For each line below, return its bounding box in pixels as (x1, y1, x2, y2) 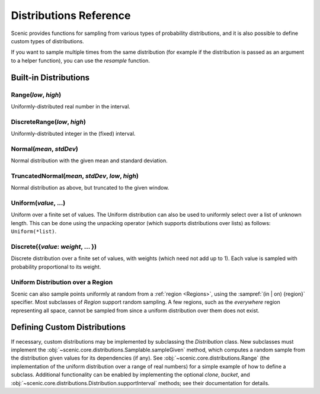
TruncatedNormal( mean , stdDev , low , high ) (11, 172, 139, 180)
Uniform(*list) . (11, 228, 57, 235)
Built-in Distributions (11, 72, 90, 82)
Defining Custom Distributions (11, 322, 126, 332)
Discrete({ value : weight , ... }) (11, 242, 97, 251)
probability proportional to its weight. (11, 263, 101, 270)
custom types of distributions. (11, 37, 84, 44)
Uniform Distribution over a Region (11, 278, 113, 286)
